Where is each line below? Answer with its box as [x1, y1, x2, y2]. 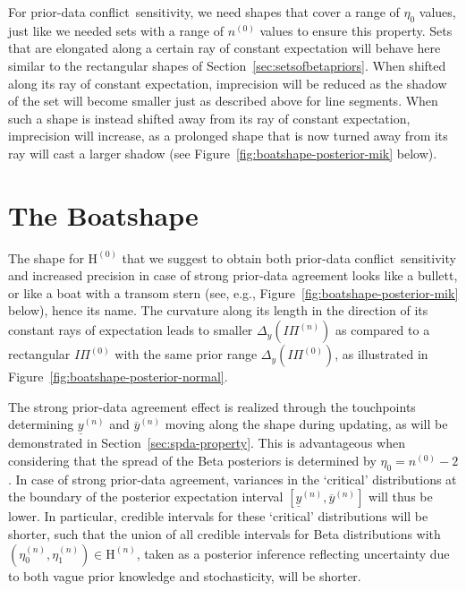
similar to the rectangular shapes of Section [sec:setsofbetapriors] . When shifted [8, 56, 446, 74]
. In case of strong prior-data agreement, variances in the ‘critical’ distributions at [8, 469, 457, 488]
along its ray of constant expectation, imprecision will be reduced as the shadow [8, 73, 447, 92]
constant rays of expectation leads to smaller [8, 321, 253, 339]
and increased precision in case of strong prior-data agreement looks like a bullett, [8, 266, 458, 285]
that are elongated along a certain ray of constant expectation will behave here [8, 39, 441, 57]
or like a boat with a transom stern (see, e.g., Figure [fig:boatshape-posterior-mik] [8, 283, 459, 302]
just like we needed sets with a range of [8, 21, 224, 39]
